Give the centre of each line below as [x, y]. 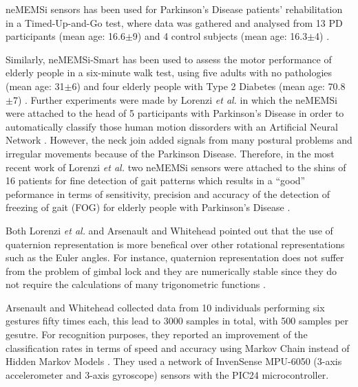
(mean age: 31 [35, 86]
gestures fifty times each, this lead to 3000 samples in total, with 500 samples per [177, 321]
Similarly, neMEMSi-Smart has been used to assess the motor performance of [169, 59]
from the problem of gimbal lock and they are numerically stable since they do [171, 270]
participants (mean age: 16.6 [65, 36]
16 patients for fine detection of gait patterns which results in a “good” [156, 180]
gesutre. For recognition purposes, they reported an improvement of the [157, 334]
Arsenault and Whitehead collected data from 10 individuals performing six [165, 307]
